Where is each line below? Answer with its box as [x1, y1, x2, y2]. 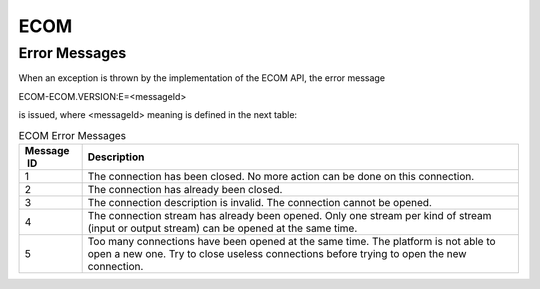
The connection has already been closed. [87, 182, 283, 196]
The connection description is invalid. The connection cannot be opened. [87, 195, 432, 209]
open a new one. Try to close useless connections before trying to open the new [87, 246, 467, 260]
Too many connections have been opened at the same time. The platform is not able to [87, 234, 496, 248]
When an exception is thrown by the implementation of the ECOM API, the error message [18, 72, 385, 84]
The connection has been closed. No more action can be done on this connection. [87, 169, 475, 183]
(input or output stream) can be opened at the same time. [87, 221, 358, 235]
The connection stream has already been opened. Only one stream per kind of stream [87, 208, 492, 222]
